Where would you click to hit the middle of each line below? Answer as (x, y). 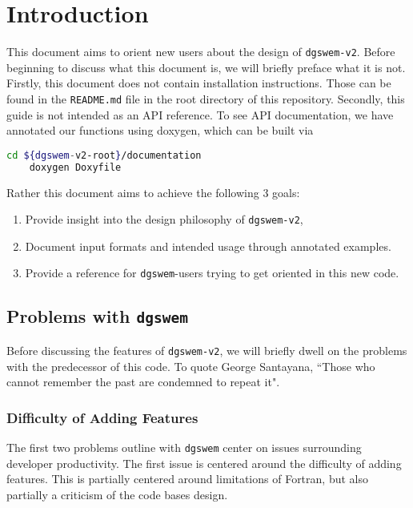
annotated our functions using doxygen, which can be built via (160, 130)
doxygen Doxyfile (75, 167)
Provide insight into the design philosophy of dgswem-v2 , (164, 219)
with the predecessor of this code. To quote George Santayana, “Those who (191, 366)
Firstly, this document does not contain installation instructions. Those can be (199, 83)
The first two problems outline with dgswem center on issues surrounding (184, 447)
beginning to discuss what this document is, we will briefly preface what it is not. (206, 67)
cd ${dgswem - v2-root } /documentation (104, 155)
